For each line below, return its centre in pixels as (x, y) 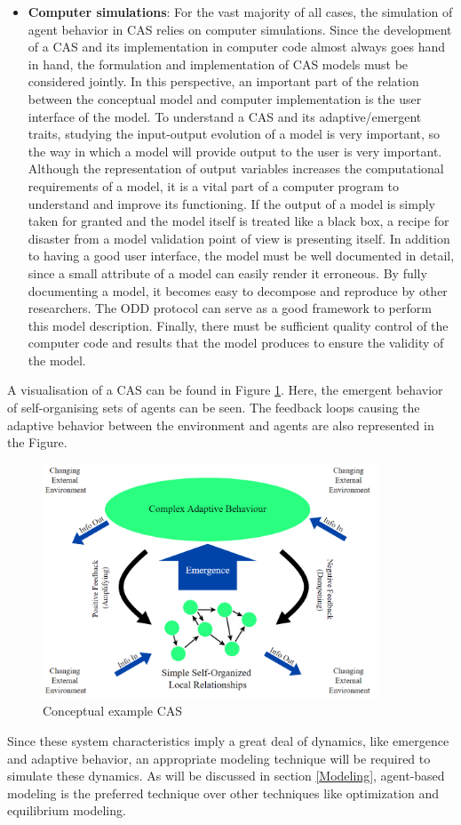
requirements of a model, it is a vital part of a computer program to (214, 185)
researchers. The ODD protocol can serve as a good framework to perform (230, 308)
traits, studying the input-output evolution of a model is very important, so (234, 134)
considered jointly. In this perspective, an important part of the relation (223, 81)
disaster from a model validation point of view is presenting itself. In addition (239, 238)
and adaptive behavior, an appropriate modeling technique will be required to (219, 758)
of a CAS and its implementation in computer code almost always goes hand (237, 47)
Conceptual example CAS (113, 711)
